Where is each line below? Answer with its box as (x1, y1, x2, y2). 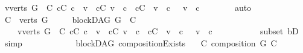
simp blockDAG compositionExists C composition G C (4, 36, 277, 49)
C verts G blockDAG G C (4, 13, 136, 25)
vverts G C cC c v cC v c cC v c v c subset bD (17, 25, 299, 37)
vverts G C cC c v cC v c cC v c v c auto (4, 1, 252, 13)
